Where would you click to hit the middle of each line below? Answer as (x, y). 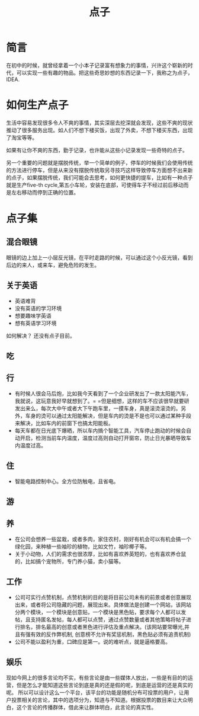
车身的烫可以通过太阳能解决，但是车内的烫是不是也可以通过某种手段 (108, 415)
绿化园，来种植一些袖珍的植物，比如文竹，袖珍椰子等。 (82, 546)
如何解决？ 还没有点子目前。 (41, 335)
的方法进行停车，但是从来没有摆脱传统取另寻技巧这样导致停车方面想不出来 (97, 170)
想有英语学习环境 (36, 323)
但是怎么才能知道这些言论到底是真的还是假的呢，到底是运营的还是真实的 (105, 685)
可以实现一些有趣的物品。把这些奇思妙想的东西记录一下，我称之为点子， (105, 72)
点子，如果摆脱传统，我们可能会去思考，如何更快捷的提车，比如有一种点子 (102, 177)
